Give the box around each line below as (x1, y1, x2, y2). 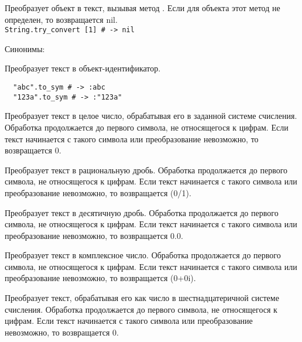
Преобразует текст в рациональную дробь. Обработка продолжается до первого (5, 163, 288, 176)
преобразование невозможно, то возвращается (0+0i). (5, 272, 196, 284)
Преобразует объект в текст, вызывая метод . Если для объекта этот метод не (5, 2, 280, 13)
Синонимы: (5, 42, 45, 54)
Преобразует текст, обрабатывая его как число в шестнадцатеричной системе (5, 292, 279, 304)
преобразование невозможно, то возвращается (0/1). (5, 186, 191, 199)
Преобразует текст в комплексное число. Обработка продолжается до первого (5, 249, 281, 261)
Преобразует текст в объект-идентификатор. (5, 62, 161, 74)
